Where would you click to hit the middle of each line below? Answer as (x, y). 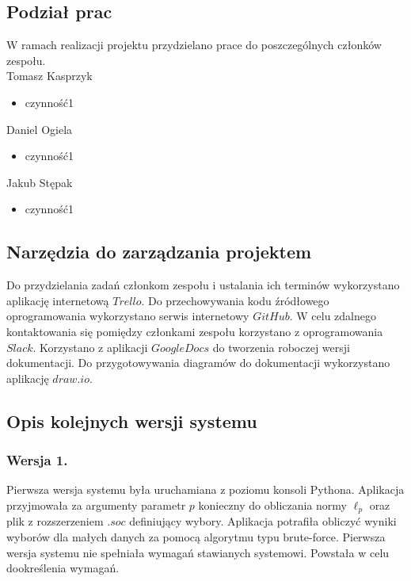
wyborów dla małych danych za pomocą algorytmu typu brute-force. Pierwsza (196, 536)
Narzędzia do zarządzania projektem (159, 252)
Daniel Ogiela (40, 129)
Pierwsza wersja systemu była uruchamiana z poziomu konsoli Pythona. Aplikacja (205, 489)
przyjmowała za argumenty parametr (96, 505)
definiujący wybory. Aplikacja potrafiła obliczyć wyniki (263, 521)
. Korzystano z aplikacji (90, 347)
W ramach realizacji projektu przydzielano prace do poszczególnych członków (194, 45)
